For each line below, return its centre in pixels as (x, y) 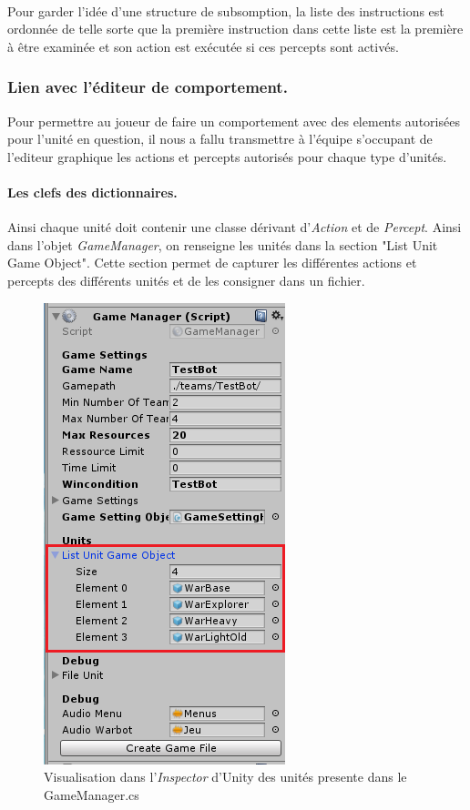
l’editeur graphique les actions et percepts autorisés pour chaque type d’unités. (227, 156)
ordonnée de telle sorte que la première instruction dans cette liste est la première (235, 29)
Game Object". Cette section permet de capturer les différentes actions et (212, 263)
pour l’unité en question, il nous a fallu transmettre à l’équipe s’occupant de (220, 139)
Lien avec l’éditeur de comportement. (148, 87)
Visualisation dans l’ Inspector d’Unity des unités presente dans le (225, 777)
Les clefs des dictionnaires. (92, 192)
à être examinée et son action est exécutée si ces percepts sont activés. (203, 46)
